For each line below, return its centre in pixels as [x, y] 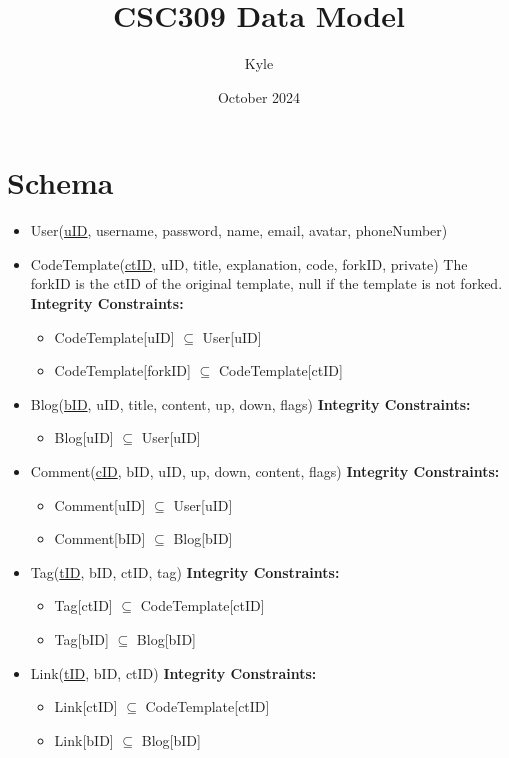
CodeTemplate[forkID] [122, 370]
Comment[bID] [100, 538]
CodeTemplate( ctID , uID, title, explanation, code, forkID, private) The [249, 263]
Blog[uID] [84, 437]
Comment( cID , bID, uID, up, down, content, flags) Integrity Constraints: [265, 471]
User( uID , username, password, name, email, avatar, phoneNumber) [239, 230]
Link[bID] [84, 739]
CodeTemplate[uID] [114, 336]
